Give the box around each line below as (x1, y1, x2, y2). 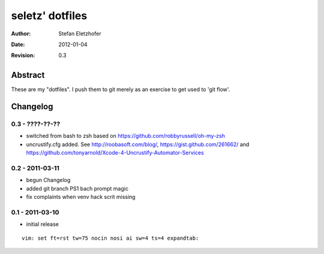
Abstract (11, 70, 45, 80)
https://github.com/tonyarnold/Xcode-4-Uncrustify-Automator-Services (26, 149, 204, 156)
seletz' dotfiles (11, 9, 88, 22)
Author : (11, 30, 31, 37)
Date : (11, 41, 25, 48)
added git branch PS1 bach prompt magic (26, 185, 129, 192)
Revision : (11, 52, 35, 59)
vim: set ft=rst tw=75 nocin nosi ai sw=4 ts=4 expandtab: (22, 234, 199, 241)
